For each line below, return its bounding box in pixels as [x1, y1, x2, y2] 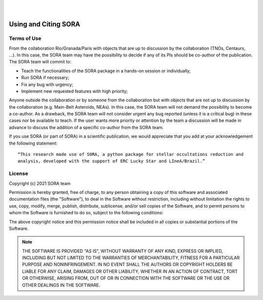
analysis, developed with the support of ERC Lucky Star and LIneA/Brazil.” [18, 158, 206, 164]
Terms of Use [9, 35, 41, 42]
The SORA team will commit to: [9, 59, 72, 65]
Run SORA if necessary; [21, 75, 70, 80]
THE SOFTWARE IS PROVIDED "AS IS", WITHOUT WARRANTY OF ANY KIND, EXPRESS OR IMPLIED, [22, 248, 224, 254]
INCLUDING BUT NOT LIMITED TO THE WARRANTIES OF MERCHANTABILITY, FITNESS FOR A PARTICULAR [22, 255, 240, 261]
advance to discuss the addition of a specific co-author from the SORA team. [9, 124, 164, 130]
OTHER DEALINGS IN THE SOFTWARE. [22, 282, 101, 288]
